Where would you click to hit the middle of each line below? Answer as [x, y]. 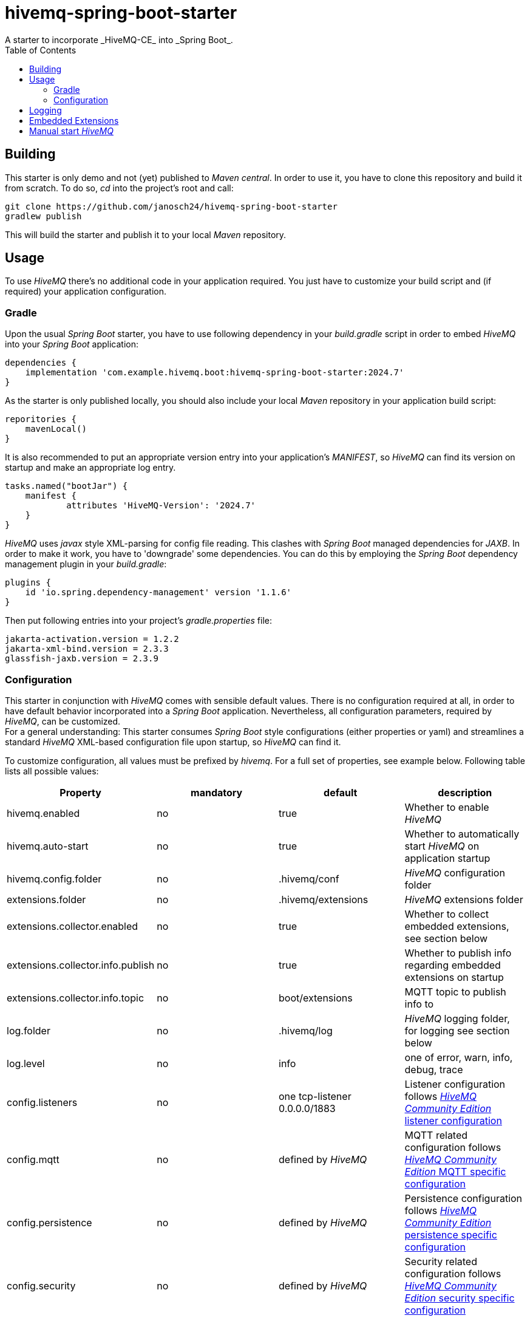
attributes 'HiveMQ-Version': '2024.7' [161, 506]
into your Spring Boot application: [72, 344]
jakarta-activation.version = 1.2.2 [92, 639]
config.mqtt [33, 1159]
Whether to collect [447, 914]
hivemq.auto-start [48, 846]
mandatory [217, 792]
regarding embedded [453, 965]
